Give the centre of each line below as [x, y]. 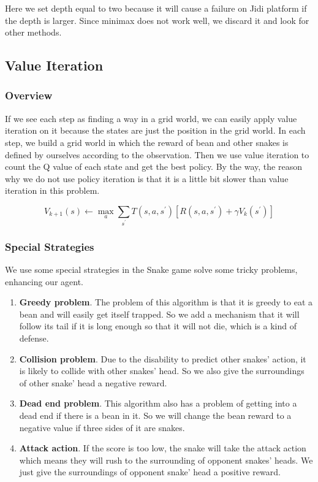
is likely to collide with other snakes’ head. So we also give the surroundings [162, 371]
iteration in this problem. [52, 190]
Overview [29, 95]
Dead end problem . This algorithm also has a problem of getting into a [158, 403]
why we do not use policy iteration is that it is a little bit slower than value [147, 178]
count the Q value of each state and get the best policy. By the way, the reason [153, 166]
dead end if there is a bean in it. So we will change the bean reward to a [155, 415]
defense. [34, 338]
